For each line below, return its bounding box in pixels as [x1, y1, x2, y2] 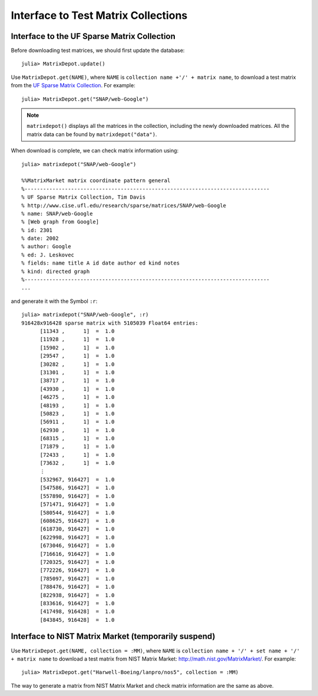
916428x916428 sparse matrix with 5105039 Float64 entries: [21, 319, 198, 326]
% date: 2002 [21, 235, 59, 242]
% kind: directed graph [21, 268, 90, 275]
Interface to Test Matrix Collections [11, 9, 188, 22]
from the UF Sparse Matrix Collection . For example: [11, 82, 135, 89]
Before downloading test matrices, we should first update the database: [11, 47, 185, 54]
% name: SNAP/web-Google [21, 210, 93, 217]
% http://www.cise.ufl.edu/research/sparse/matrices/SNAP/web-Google [21, 202, 227, 209]
